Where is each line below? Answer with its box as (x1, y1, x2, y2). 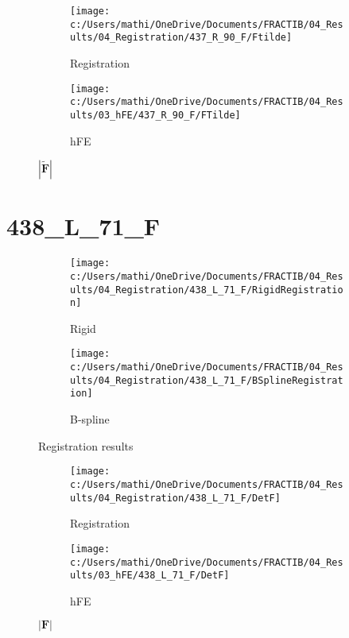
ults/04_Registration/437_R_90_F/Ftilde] (70, 32, 293, 44)
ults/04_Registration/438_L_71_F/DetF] (70, 492, 281, 504)
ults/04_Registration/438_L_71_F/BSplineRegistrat (70, 374, 343, 386)
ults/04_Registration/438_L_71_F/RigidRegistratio (70, 284, 343, 296)
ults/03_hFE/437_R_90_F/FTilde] (70, 109, 241, 121)
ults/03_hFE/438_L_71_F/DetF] (70, 570, 230, 582)
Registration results (38, 437, 134, 454)
